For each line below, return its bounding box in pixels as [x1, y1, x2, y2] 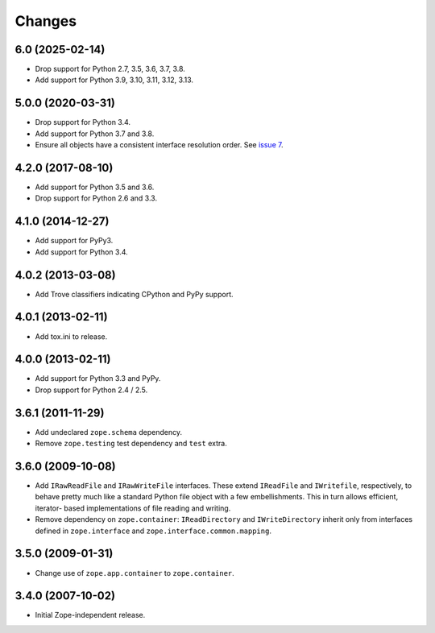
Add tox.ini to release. [35, 331, 108, 341]
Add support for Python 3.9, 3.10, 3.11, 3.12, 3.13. [35, 75, 193, 85]
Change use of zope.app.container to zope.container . [35, 568, 235, 577]
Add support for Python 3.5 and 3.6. [35, 182, 155, 192]
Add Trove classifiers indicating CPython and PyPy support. [35, 289, 234, 299]
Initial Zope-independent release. [35, 610, 146, 620]
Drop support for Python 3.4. [35, 118, 131, 127]
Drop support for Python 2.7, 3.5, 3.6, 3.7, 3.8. [35, 64, 185, 74]
